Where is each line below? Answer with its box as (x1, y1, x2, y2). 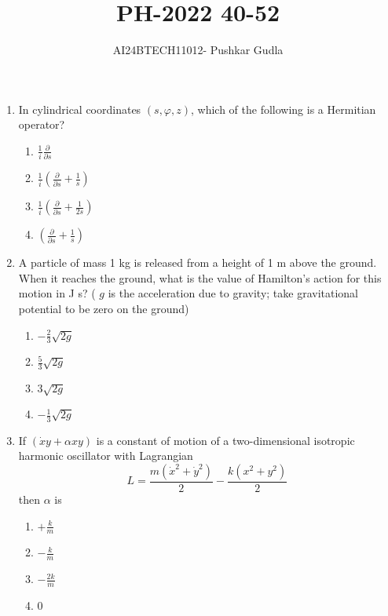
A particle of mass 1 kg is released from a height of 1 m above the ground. (18, 254, 377, 271)
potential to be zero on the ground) (18, 301, 189, 316)
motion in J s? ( (18, 285, 96, 301)
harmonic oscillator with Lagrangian (18, 447, 193, 464)
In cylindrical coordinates (18, 100, 141, 117)
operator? (18, 116, 65, 133)
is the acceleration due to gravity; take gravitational (108, 285, 358, 301)
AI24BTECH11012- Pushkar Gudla (112, 42, 284, 58)
